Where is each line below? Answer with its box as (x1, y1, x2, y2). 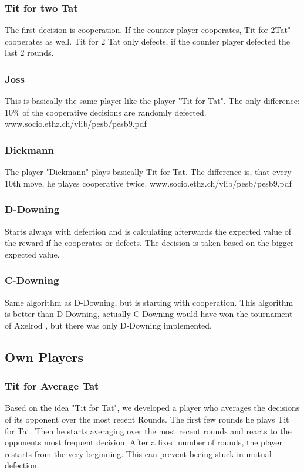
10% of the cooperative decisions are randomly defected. (5, 106, 207, 118)
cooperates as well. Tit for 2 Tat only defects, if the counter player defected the (5, 35, 291, 47)
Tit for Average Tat (5, 379, 99, 393)
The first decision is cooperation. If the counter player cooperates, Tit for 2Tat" (5, 23, 291, 36)
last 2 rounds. (5, 46, 54, 59)
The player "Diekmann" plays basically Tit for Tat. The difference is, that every (5, 165, 292, 178)
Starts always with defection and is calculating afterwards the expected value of (5, 225, 292, 237)
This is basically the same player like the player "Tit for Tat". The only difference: (5, 94, 300, 107)
